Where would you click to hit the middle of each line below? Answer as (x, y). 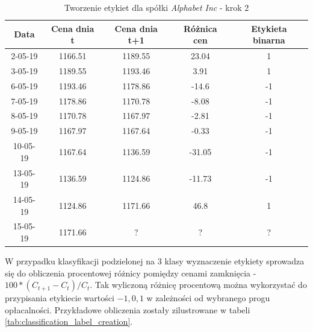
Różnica (200, 28)
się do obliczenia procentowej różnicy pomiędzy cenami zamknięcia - (131, 273)
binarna (269, 40)
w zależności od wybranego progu (208, 298)
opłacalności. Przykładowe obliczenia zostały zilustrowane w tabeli (128, 309)
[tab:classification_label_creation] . (69, 321)
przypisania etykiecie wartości (60, 298)
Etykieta (269, 28)
